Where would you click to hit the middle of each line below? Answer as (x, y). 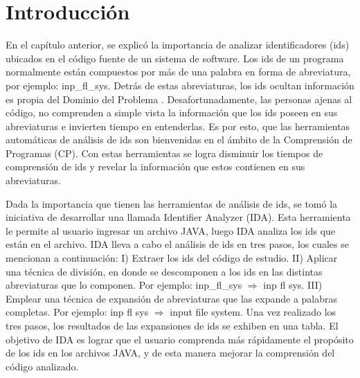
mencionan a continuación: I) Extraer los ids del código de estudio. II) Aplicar (172, 258)
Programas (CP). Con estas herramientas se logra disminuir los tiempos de (164, 153)
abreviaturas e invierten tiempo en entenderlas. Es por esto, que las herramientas (178, 126)
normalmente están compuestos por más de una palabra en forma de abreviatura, (178, 72)
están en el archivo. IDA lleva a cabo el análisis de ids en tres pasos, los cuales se (177, 244)
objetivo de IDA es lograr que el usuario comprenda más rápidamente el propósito (180, 339)
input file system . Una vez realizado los (253, 312)
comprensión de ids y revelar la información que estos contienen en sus (155, 166)
